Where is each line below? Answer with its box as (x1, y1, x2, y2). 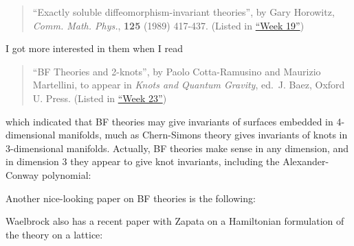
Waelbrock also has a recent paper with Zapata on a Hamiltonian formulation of (5, 214, 344, 228)
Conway (5, 167, 39, 182)
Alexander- (283, 154, 329, 169)
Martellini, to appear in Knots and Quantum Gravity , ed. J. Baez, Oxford (32, 77, 345, 92)
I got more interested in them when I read (5, 41, 183, 56)
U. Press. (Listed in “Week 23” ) (32, 90, 167, 105)
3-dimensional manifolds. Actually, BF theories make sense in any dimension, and (5, 140, 349, 155)
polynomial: (41, 167, 91, 182)
